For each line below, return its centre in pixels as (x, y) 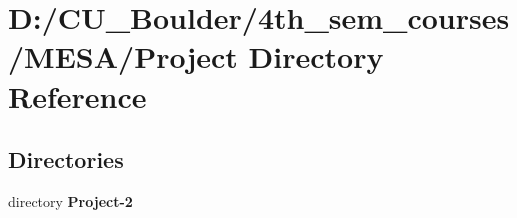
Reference (77, 95)
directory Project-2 (70, 200)
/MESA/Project (123, 56)
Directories (66, 159)
